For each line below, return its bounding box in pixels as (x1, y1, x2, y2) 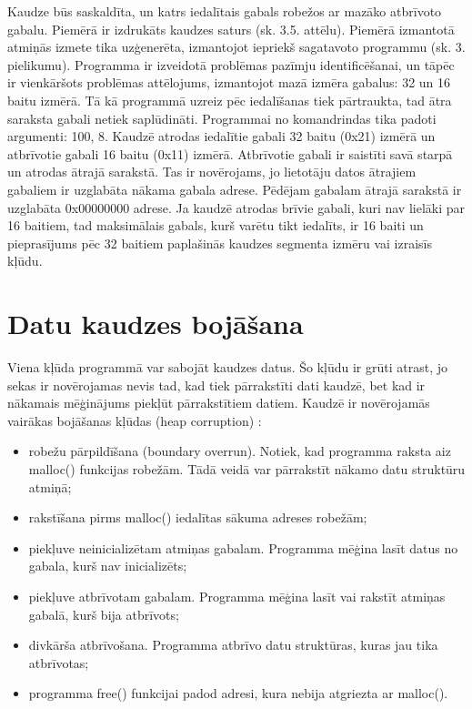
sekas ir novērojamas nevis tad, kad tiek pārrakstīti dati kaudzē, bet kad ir (7, 375, 426, 394)
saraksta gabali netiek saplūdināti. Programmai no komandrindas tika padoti (7, 108, 437, 127)
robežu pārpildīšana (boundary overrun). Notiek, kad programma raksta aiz (28, 441, 451, 461)
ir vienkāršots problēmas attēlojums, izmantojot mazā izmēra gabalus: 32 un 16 (7, 73, 451, 92)
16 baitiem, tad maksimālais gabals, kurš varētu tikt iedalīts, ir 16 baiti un (7, 216, 424, 235)
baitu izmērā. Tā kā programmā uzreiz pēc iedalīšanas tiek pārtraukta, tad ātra (7, 90, 452, 109)
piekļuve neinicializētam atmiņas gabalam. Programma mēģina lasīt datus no (28, 538, 458, 557)
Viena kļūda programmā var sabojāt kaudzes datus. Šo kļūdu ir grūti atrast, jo (7, 358, 447, 377)
